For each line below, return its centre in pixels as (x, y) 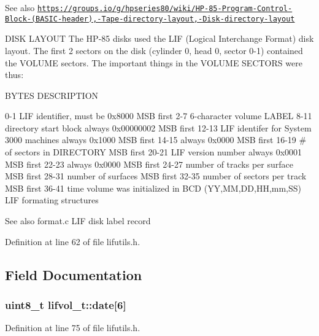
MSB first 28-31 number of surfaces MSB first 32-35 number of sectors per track (156, 176)
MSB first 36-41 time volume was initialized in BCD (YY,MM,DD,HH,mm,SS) (153, 188)
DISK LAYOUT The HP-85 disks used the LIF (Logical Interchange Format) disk (159, 38)
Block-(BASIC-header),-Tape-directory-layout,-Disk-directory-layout (150, 19)
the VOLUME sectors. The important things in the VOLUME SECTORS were (154, 62)
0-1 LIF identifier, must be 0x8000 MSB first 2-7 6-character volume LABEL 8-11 (159, 116)
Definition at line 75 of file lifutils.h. (73, 328)
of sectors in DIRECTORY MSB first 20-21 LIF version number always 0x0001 (154, 152)
